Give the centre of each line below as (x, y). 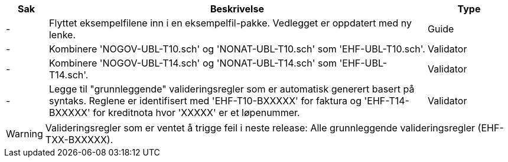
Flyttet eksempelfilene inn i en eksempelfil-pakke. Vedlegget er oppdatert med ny (230, 23)
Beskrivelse (237, 9)
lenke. (62, 35)
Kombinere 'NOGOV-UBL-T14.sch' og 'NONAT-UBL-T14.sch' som (193, 63)
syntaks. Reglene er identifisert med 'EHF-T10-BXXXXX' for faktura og (205, 101)
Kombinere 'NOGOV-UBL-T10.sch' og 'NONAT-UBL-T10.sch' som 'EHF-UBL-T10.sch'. (237, 49)
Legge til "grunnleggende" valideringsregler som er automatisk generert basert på (232, 89)
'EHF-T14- (387, 101)
